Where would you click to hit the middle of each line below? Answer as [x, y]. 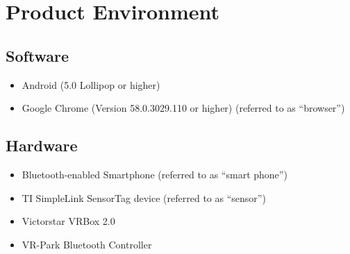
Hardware [42, 145]
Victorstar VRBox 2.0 [68, 221]
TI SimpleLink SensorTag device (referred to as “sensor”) [144, 197]
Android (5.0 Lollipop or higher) [91, 84]
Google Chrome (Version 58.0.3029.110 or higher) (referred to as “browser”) [183, 108]
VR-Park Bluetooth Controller [87, 244]
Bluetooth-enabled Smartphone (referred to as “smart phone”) [155, 174]
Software [37, 55]
